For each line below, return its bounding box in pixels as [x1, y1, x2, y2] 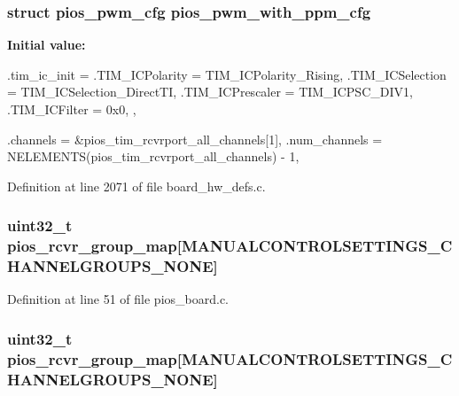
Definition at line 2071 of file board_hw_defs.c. [7, 176, 266, 195]
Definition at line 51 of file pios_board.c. [7, 290, 229, 308]
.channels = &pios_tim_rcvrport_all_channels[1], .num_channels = [7, 129, 383, 148]
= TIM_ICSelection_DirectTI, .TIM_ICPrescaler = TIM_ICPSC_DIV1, [7, 82, 413, 101]
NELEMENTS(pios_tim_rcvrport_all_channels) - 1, [7, 147, 300, 166]
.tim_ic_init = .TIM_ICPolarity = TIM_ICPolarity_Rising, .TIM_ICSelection [7, 65, 447, 83]
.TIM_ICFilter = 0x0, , [7, 100, 136, 118]
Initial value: [7, 35, 86, 54]
